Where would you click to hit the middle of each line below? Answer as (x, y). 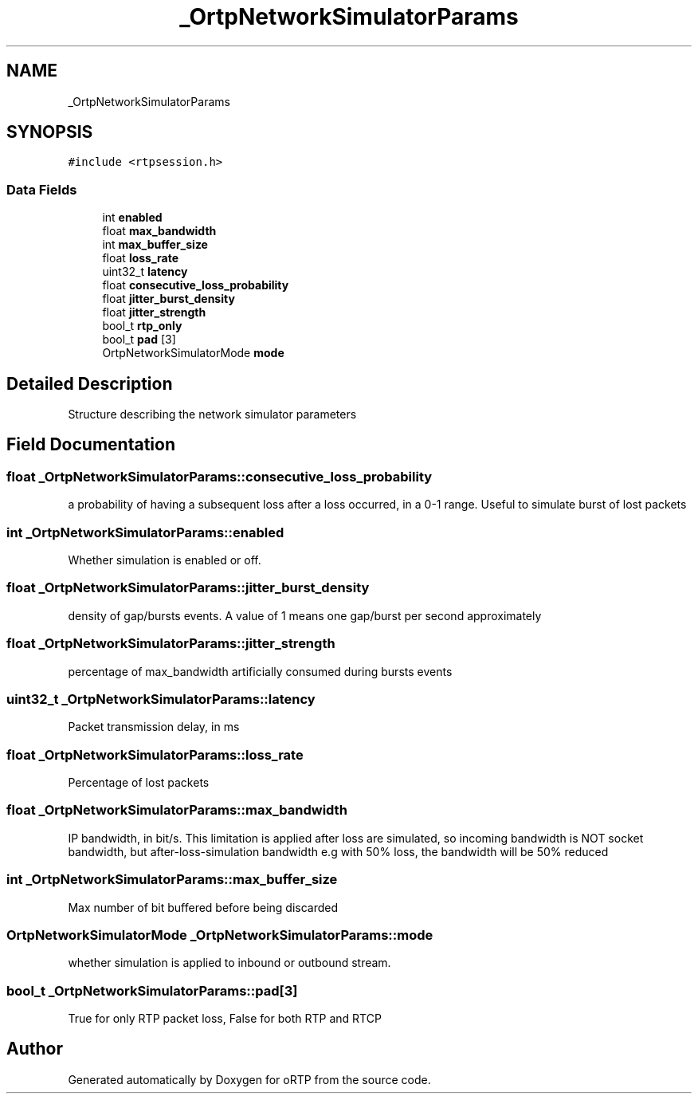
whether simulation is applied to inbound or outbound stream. (229, 963)
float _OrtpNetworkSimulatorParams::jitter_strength (171, 644)
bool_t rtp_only (142, 326)
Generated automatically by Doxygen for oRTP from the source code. (249, 1079)
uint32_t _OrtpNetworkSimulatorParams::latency (161, 699)
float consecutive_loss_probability (196, 285)
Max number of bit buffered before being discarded (203, 907)
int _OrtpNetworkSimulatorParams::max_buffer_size (172, 880)
